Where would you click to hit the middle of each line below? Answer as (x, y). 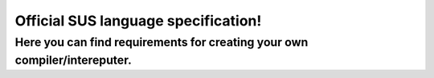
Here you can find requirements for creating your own (162, 42)
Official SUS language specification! (138, 21)
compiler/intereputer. (73, 60)
